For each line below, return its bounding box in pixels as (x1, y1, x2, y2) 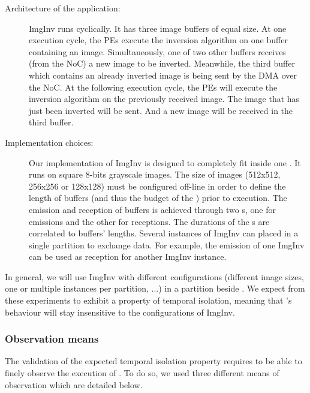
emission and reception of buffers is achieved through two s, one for (29, 203, 276, 215)
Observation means (5, 331, 99, 346)
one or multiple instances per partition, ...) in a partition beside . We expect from (5, 282, 305, 295)
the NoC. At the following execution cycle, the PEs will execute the (29, 80, 278, 93)
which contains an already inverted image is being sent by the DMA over (29, 68, 297, 81)
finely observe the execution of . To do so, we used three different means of (5, 367, 279, 379)
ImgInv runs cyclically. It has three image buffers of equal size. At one (29, 22, 287, 34)
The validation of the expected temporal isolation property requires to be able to (5, 355, 302, 367)
